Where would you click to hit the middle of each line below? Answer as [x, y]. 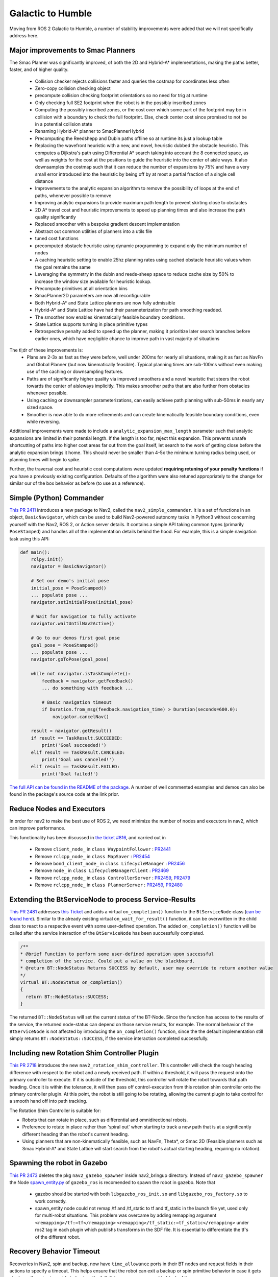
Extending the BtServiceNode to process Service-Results [103, 899]
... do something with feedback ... [87, 688]
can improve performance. [37, 828]
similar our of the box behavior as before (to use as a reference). [77, 483]
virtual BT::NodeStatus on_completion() [71, 983]
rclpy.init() [47, 559]
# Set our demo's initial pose [70, 581]
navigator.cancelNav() [81, 717]
